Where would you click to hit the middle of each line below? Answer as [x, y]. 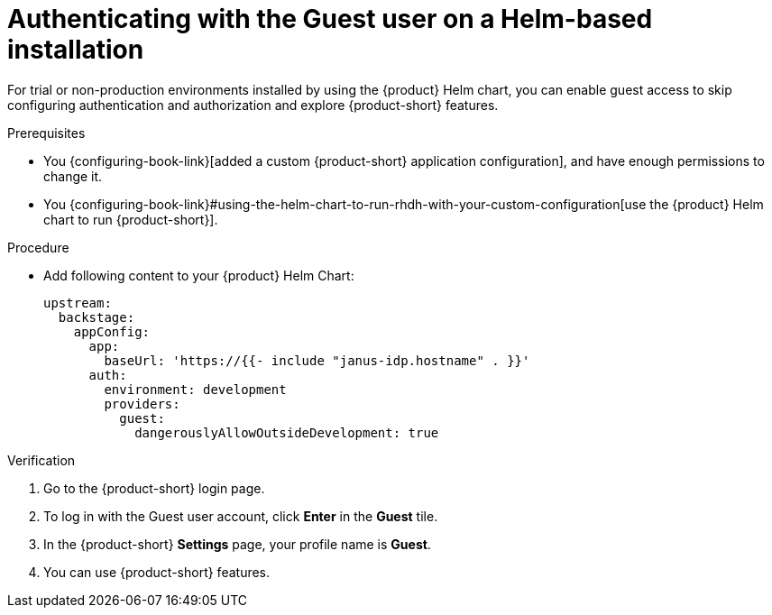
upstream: [78, 303]
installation [76, 50]
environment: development [195, 389]
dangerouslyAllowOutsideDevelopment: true [287, 432]
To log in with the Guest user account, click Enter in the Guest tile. [241, 516]
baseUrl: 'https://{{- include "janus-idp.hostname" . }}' [317, 360]
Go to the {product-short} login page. [154, 488]
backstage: [96, 317]
